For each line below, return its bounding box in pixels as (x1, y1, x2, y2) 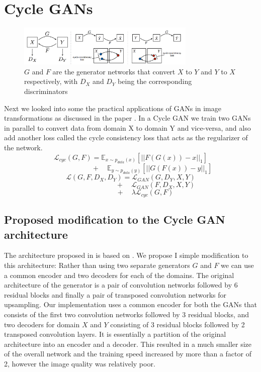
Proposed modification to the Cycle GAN (4, 212, 225, 227)
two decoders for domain (4, 319, 80, 329)
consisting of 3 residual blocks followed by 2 (110, 319, 245, 329)
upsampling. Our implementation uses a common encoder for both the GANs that (4, 299, 257, 310)
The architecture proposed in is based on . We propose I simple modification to (4, 250, 248, 260)
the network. (4, 142, 43, 153)
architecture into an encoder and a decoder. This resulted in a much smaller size (4, 338, 252, 349)
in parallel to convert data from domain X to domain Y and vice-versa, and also (4, 122, 251, 133)
